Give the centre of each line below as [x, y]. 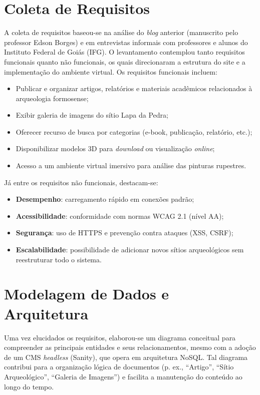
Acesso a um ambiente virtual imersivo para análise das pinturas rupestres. [131, 165]
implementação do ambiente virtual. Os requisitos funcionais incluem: [111, 71]
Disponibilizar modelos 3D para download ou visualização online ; [115, 148]
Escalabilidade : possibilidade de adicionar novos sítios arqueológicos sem [130, 250]
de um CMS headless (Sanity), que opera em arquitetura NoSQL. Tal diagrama [126, 357]
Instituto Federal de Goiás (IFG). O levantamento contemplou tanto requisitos [124, 52]
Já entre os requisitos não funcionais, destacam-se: [81, 182]
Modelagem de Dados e [87, 294]
